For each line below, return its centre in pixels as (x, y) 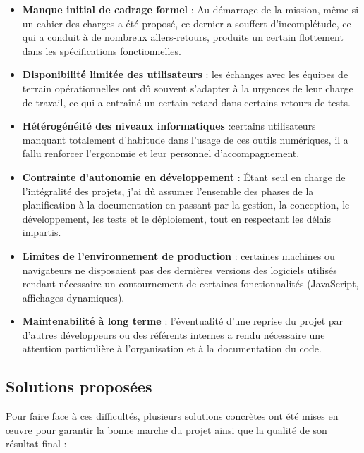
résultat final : (36, 443)
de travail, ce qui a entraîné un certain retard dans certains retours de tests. (186, 102)
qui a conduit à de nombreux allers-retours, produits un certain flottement (183, 37)
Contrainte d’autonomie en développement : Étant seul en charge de (184, 176)
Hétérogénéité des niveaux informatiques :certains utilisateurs (169, 126)
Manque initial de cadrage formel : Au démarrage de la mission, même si (190, 9)
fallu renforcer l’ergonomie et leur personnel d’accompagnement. (161, 153)
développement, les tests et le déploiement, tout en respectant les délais (176, 218)
